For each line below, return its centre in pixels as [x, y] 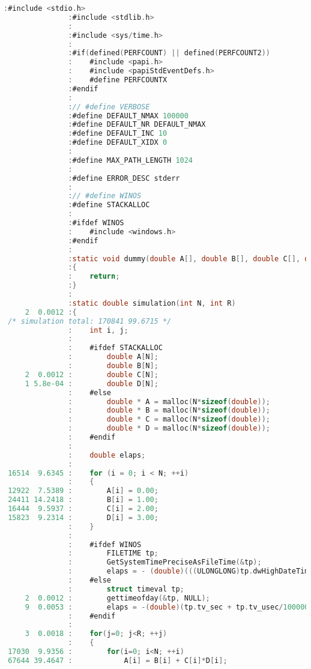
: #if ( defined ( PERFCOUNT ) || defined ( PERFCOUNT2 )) [169, 53]
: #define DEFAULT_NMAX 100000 [128, 116]
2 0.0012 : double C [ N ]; [92, 374]
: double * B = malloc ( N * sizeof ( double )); [169, 410]
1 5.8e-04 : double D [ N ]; [92, 383]
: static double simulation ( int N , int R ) [152, 303]
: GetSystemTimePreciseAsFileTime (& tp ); [165, 562]
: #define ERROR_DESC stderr [124, 178]
